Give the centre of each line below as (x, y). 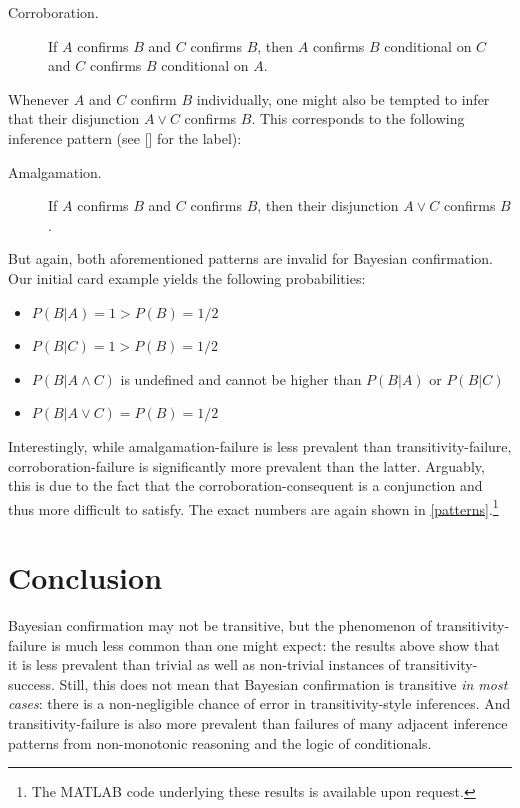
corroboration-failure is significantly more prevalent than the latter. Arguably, (246, 465)
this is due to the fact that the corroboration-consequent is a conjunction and (245, 485)
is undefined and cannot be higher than (241, 378)
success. (31, 683)
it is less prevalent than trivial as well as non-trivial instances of (204, 664)
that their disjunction (74, 118)
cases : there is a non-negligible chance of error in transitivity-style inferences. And (259, 703)
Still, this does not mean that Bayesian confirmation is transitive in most (283, 683)
